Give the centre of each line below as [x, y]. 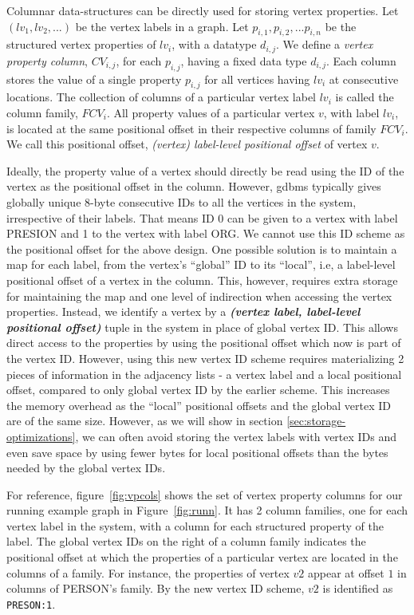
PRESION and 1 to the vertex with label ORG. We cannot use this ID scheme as [206, 233]
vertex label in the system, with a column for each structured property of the [195, 525]
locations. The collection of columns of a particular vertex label [161, 97]
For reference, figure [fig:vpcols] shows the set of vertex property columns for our [205, 494]
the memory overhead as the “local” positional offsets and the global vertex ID [199, 405]
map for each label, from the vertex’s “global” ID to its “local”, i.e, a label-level [201, 264]
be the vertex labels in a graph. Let [162, 26]
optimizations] [41, 436]
